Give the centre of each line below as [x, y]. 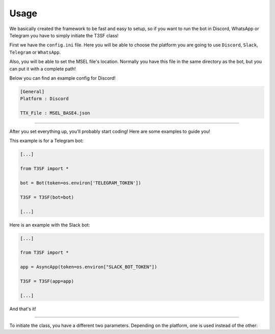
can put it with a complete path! [43, 68]
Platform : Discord [44, 99]
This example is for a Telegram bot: [46, 141]
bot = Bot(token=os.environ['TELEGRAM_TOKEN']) [80, 183]
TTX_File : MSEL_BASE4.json [55, 113]
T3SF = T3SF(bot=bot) [47, 197]
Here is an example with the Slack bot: [50, 225]
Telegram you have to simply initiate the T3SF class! [64, 35]
